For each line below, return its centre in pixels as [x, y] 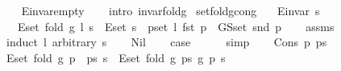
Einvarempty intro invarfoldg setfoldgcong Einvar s [170, 10]
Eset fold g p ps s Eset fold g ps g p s [116, 57]
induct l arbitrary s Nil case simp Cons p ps [166, 42]
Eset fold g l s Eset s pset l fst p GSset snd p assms [176, 26]
